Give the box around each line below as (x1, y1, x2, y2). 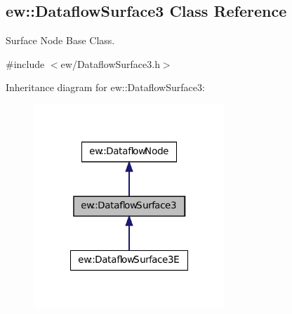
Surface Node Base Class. (6, 33, 115, 48)
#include (6, 56, 45, 71)
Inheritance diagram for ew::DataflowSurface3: (6, 80, 205, 95)
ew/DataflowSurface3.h (60, 56, 160, 71)
